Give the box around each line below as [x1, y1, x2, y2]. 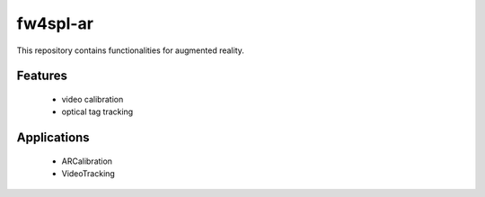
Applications [16, 130, 90, 146]
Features [16, 68, 67, 84]
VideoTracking [61, 168, 116, 179]
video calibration [61, 94, 124, 104]
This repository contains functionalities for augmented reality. [16, 45, 244, 56]
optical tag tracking [61, 106, 134, 117]
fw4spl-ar [16, 13, 94, 33]
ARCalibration [61, 156, 112, 166]
